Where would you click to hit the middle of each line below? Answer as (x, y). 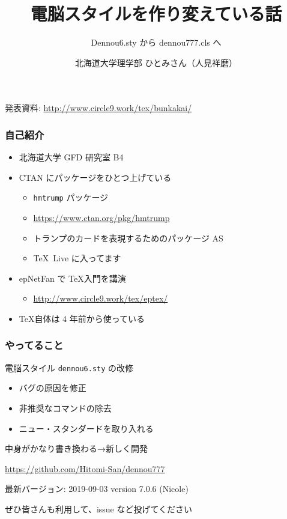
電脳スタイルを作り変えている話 (156, 14)
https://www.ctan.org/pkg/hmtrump (101, 217)
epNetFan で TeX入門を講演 (72, 278)
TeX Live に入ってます (77, 258)
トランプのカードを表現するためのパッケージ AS (128, 238)
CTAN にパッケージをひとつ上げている (95, 177)
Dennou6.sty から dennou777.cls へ (156, 42)
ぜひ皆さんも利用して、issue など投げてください (99, 508)
